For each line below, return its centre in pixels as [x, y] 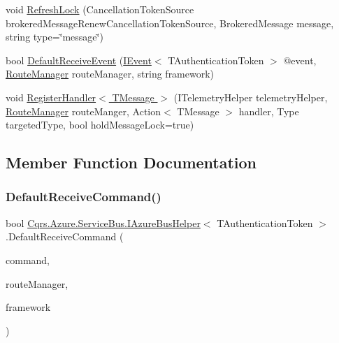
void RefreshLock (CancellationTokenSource [100, 9]
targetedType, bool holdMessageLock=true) [100, 125]
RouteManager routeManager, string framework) [110, 74]
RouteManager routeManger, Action [83, 111]
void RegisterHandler [51, 97]
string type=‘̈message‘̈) [55, 37]
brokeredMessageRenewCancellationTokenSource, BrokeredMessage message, [170, 23]
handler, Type [269, 111]
